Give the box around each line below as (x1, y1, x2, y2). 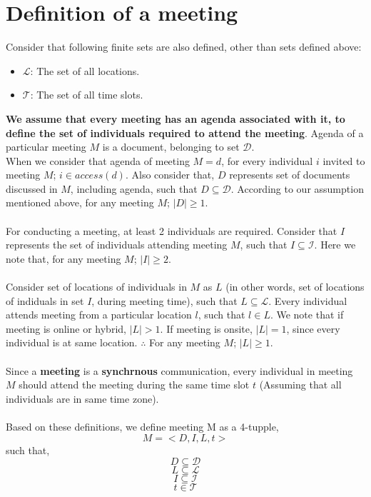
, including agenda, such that (70, 181, 198, 196)
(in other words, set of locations (225, 279, 365, 294)
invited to (322, 153, 365, 168)
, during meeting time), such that (91, 293, 238, 308)
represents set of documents (229, 167, 350, 182)
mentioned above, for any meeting (6, 195, 154, 210)
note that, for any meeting (6, 251, 121, 266)
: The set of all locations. (30, 63, 140, 78)
